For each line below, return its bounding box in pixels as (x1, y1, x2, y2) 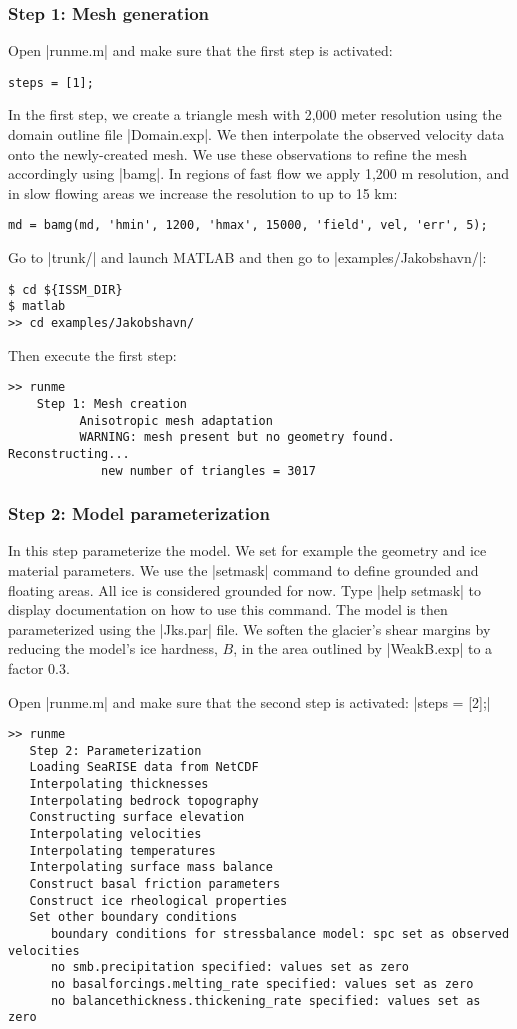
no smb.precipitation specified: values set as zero (50, 960, 409, 975)
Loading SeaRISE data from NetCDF (29, 760, 259, 775)
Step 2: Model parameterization (8, 501, 270, 526)
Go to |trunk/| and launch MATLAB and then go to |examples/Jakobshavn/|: (8, 247, 487, 268)
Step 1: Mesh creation (36, 396, 187, 411)
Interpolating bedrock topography (29, 793, 259, 808)
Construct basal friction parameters (29, 877, 281, 892)
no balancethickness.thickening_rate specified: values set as (50, 993, 481, 1008)
